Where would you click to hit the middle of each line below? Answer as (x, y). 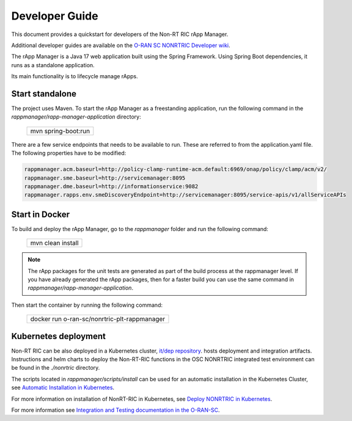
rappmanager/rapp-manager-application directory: (76, 117)
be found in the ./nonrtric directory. (56, 368)
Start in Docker (41, 214)
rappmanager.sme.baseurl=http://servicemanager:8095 (105, 178)
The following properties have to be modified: (69, 153)
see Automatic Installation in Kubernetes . (63, 387)
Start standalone (44, 94)
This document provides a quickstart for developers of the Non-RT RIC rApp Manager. (120, 34)
